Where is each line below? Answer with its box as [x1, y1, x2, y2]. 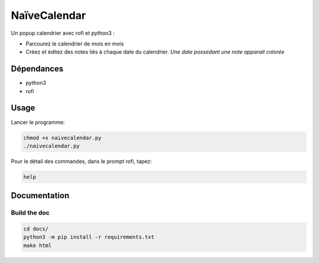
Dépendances [11, 64, 64, 74]
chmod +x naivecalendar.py [23, 134, 102, 141]
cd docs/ [23, 226, 49, 232]
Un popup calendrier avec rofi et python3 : [11, 29, 115, 37]
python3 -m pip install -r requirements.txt [23, 234, 155, 241]
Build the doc [11, 209, 50, 217]
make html [23, 242, 52, 249]
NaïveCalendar [11, 9, 86, 22]
